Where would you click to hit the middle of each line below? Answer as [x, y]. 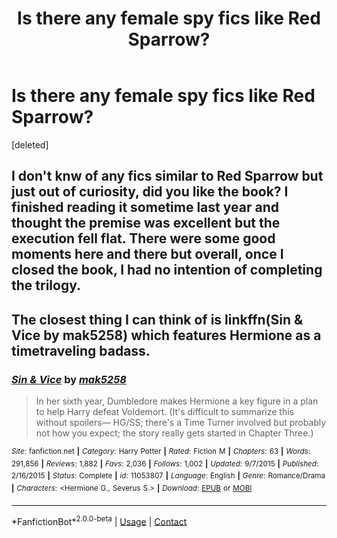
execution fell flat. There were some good [143, 238]
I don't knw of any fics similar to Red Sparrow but [167, 176]
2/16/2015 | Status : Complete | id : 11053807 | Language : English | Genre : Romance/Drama [168, 476]
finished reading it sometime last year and [145, 207]
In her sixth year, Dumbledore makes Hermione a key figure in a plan [177, 401]
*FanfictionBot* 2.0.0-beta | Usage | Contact [99, 520]
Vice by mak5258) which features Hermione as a [166, 335]
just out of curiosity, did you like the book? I [150, 192]
